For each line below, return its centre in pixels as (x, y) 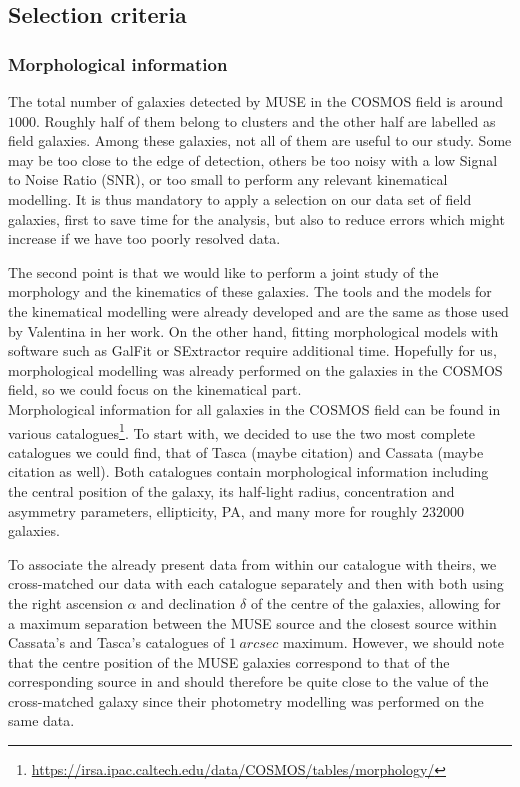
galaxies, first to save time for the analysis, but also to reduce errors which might (256, 218)
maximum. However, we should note (394, 642)
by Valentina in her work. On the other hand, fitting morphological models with (253, 330)
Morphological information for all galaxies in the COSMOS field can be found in (254, 408)
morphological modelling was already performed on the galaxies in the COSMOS (255, 369)
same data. (41, 720)
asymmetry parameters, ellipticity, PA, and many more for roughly (213, 510)
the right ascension (65, 602)
